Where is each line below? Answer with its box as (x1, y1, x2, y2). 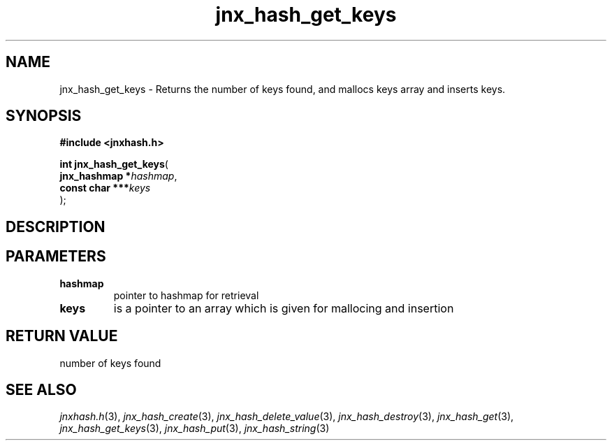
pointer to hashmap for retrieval (113, 289, 259, 301)
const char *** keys (59, 182, 151, 194)
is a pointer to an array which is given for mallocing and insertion (113, 301, 454, 315)
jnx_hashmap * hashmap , (59, 170, 177, 182)
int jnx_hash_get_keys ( (59, 158, 168, 171)
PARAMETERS (6, 247, 106, 266)
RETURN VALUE (6, 327, 118, 345)
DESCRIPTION (6, 217, 105, 236)
